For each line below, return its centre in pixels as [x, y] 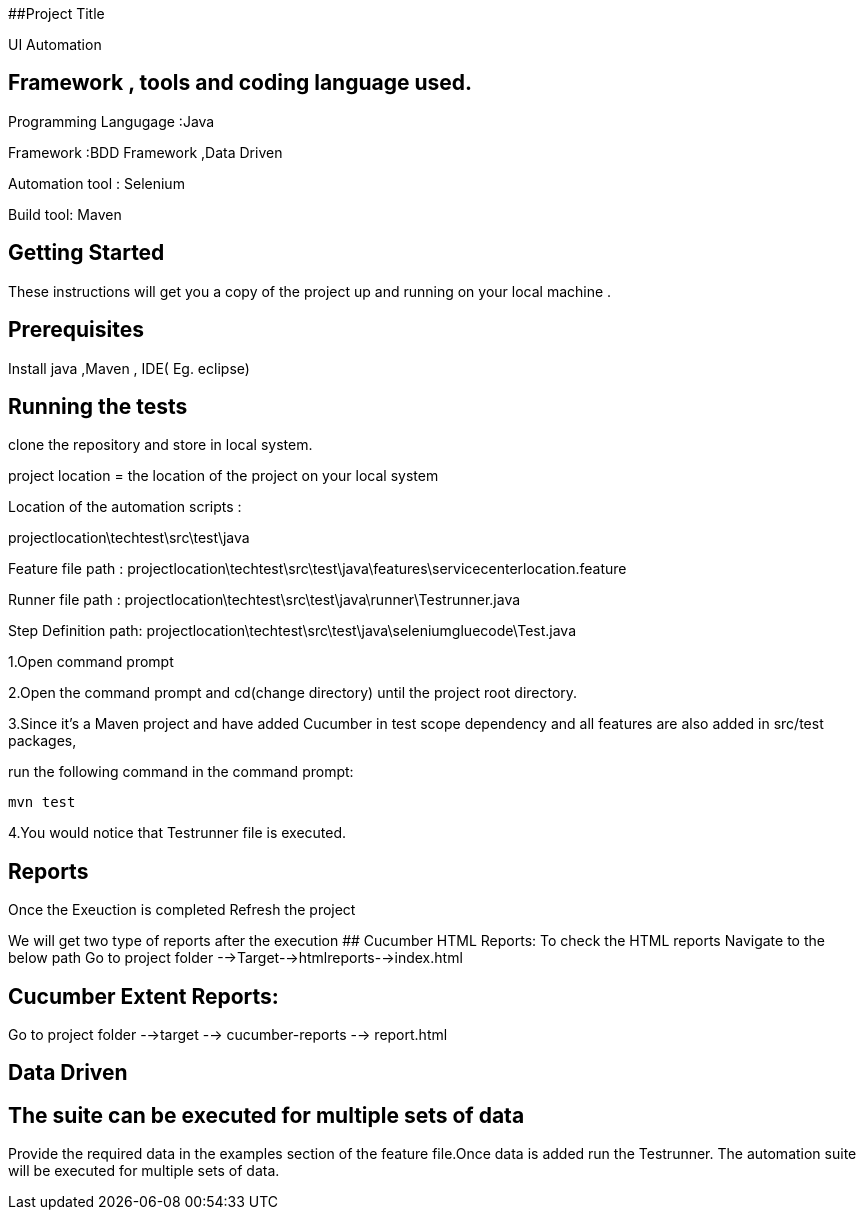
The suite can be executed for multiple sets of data [266, 1115]
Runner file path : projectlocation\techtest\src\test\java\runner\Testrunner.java [264, 600]
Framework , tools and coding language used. [240, 83]
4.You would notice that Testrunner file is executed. [177, 833]
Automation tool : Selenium [96, 183]
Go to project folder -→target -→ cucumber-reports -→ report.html [228, 1035]
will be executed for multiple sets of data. [144, 1171]
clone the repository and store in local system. [160, 445]
